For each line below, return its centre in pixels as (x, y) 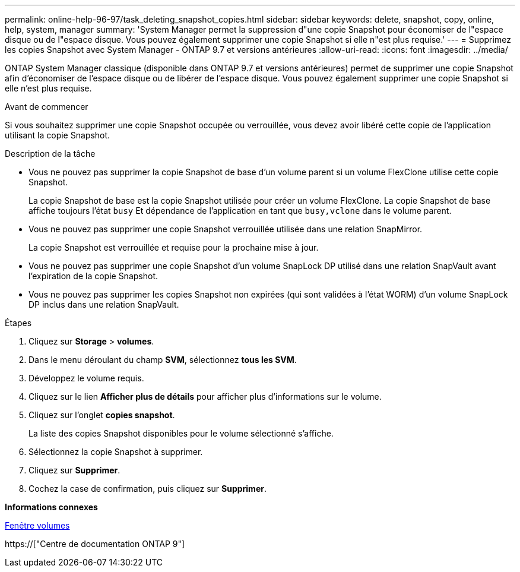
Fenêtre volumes (37, 525)
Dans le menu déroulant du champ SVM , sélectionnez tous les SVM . (163, 360)
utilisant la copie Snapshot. (58, 135)
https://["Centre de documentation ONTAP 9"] (95, 544)
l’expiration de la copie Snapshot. (93, 276)
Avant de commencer (47, 107)
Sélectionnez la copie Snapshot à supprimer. (116, 452)
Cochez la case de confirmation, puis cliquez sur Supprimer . (148, 489)
